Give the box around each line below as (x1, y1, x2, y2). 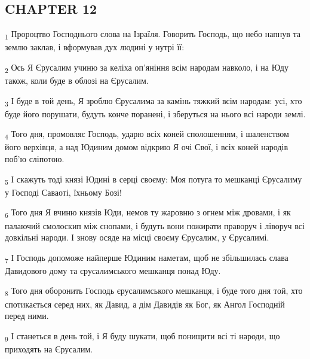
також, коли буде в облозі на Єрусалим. (5, 74, 149, 87)
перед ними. (5, 309, 49, 322)
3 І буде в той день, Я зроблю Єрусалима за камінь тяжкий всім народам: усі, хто (5, 94, 302, 108)
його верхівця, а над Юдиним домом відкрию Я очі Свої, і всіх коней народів (5, 141, 288, 153)
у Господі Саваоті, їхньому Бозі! (5, 185, 122, 198)
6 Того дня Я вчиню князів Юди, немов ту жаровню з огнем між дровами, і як (5, 206, 291, 220)
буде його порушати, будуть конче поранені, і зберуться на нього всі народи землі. (5, 107, 306, 120)
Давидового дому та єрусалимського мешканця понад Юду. (5, 264, 221, 276)
